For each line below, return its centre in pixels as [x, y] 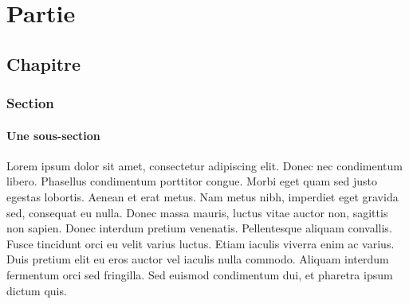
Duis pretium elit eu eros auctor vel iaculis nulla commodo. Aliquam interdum [198, 259]
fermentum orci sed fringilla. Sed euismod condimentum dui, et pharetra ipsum [200, 274]
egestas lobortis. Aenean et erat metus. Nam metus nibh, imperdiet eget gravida [203, 196]
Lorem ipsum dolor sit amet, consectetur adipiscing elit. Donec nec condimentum [204, 165]
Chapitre [44, 63]
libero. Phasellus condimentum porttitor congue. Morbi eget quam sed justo [192, 181]
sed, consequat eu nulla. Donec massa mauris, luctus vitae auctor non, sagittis [197, 212]
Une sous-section [53, 135]
